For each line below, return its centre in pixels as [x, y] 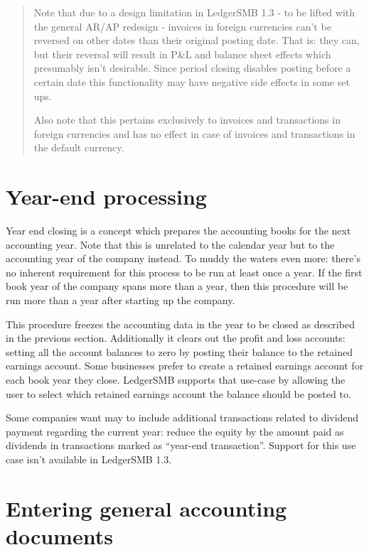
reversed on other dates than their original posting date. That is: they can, [197, 40]
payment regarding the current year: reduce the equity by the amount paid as [175, 431]
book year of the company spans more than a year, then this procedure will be [177, 286]
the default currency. [79, 147]
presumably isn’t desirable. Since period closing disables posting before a [192, 68]
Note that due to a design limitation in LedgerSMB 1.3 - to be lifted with [194, 12]
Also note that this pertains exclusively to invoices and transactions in [187, 120]
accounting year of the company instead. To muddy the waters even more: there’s [183, 258]
